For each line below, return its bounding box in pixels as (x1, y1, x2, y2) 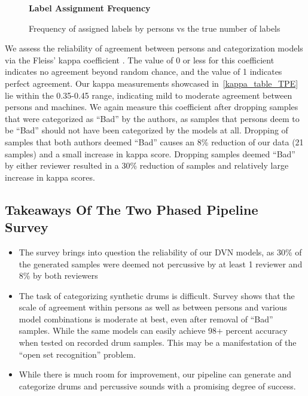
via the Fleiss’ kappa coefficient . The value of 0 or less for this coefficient (5, 53, 275, 66)
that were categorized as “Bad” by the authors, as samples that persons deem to (5, 112, 300, 124)
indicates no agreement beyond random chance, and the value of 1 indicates (5, 65, 282, 78)
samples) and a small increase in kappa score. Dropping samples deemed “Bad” (5, 147, 295, 160)
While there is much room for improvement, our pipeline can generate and (19, 368, 292, 380)
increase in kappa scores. (5, 170, 95, 183)
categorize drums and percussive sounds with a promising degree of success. (19, 379, 296, 392)
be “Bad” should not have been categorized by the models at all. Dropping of (5, 124, 288, 136)
